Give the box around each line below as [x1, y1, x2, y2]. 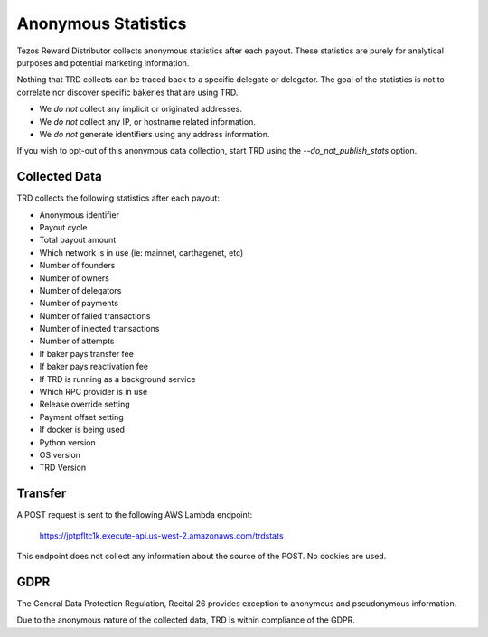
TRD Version [39, 462, 86, 473]
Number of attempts [39, 335, 115, 347]
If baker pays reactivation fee [39, 361, 149, 372]
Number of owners [39, 272, 110, 284]
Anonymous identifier [39, 209, 119, 220]
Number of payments [39, 298, 119, 309]
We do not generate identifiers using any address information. [39, 128, 270, 139]
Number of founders [39, 260, 116, 271]
